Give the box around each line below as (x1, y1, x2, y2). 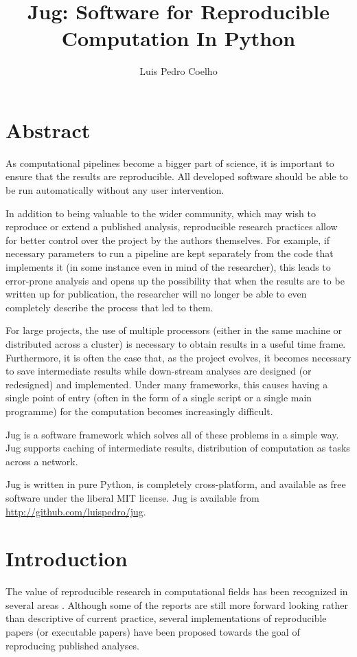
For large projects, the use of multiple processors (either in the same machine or (5, 323, 343, 337)
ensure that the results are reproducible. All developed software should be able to (5, 169, 348, 183)
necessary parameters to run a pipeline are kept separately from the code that (5, 246, 334, 260)
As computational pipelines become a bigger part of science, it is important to (5, 155, 334, 170)
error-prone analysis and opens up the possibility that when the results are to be (5, 273, 345, 287)
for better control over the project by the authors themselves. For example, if (5, 232, 330, 247)
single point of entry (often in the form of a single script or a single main (5, 390, 312, 405)
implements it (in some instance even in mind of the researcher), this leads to (5, 260, 331, 274)
